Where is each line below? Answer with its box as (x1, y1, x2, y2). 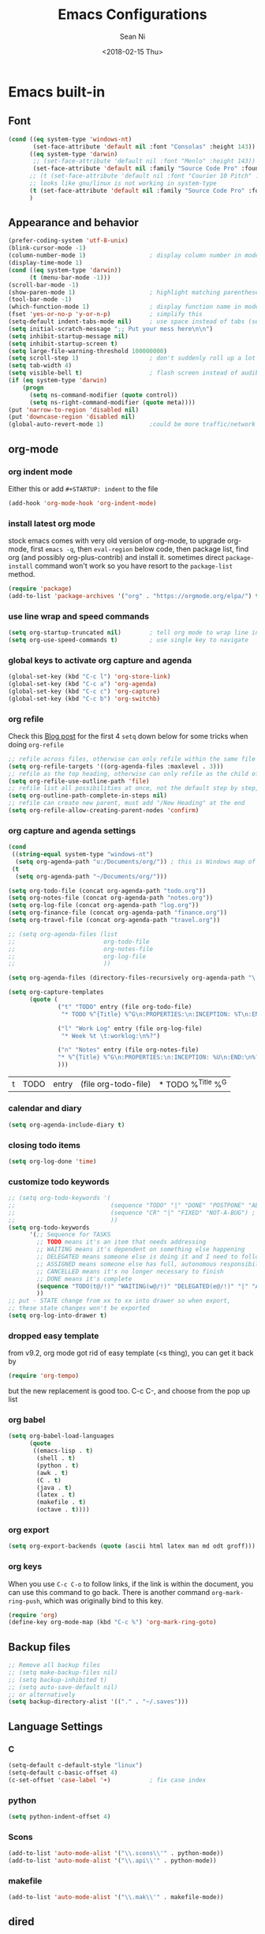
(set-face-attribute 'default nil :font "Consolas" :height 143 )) (32, 142, 256, 151)
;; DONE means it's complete (36, 1274, 132, 1283)
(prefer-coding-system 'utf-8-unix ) (8, 237, 129, 245)
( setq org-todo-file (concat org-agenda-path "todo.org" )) (8, 886, 207, 894)
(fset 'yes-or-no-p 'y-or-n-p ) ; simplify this (8, 310, 203, 318)
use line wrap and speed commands (8, 611, 150, 622)
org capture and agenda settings (8, 825, 136, 836)
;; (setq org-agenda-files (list (8, 930, 118, 938)
